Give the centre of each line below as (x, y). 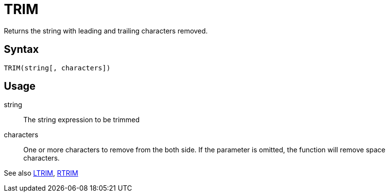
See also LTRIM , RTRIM (41, 173)
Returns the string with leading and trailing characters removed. (106, 31)
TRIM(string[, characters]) (57, 68)
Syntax (21, 49)
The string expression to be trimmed (82, 120)
